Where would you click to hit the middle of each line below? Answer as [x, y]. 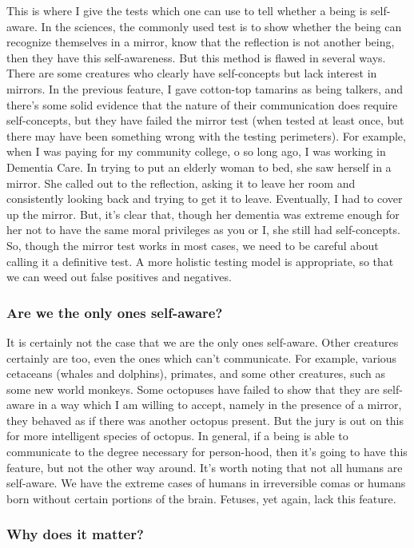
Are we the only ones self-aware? [115, 312]
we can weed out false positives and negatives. [119, 277]
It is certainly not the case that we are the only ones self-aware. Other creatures [203, 342]
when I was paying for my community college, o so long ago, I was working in [196, 151]
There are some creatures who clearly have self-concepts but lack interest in [192, 73]
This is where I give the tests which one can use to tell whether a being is [187, 10]
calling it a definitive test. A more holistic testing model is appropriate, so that [200, 261]
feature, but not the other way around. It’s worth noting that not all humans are [205, 467]
